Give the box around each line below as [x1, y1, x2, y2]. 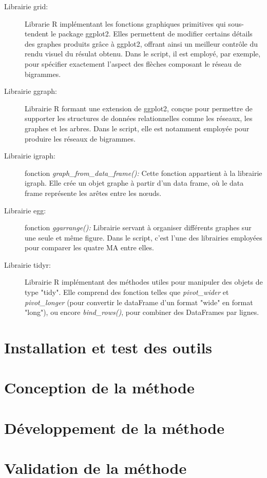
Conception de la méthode [4, 377, 195, 398]
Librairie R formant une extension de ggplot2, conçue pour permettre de [25, 103, 253, 113]
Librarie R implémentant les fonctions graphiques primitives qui [25, 18, 226, 29]
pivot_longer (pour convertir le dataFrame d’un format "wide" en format [25, 296, 253, 307]
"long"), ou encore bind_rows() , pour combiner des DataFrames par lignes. [25, 307, 259, 317]
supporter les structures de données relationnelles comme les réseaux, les [25, 113, 253, 124]
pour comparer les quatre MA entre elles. [25, 242, 154, 253]
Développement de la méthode [4, 417, 224, 438]
